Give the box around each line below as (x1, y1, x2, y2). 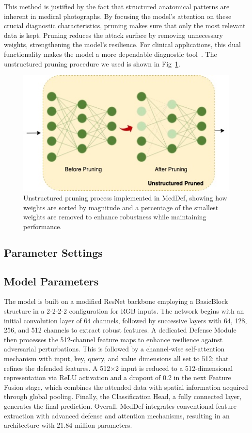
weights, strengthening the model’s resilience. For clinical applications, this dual (4, 39, 241, 50)
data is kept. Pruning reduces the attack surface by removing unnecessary (4, 30, 223, 40)
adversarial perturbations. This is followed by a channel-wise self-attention (4, 344, 225, 354)
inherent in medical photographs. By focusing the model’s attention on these (4, 11, 232, 21)
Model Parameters (4, 273, 99, 288)
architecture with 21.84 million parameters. (4, 420, 132, 430)
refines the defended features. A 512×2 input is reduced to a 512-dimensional (4, 363, 233, 373)
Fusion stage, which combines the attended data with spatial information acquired (4, 382, 248, 392)
